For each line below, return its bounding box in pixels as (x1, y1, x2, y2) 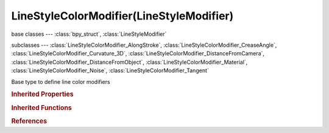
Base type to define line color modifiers (11, 78, 110, 85)
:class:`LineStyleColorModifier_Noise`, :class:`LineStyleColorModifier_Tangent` (11, 67, 210, 74)
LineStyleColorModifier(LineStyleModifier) (11, 9, 234, 22)
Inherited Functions (11, 103, 73, 112)
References (11, 117, 48, 125)
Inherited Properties (11, 90, 74, 98)
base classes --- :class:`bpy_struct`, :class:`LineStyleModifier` (11, 30, 167, 38)
